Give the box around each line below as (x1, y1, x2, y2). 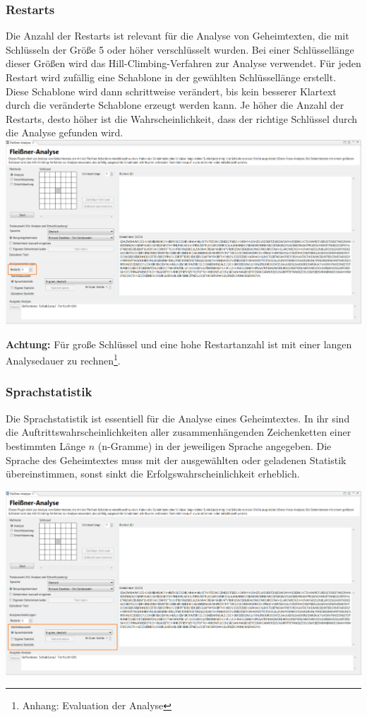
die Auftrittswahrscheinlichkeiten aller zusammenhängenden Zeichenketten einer (6, 425, 351, 439)
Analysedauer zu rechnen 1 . (6, 351, 121, 367)
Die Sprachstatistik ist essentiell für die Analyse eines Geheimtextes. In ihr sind (6, 410, 350, 425)
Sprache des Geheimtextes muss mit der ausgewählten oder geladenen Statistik (6, 452, 347, 467)
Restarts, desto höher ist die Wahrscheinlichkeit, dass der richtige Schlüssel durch (6, 111, 358, 126)
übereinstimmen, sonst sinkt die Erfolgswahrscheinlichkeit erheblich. (6, 466, 300, 481)
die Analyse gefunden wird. (6, 125, 124, 140)
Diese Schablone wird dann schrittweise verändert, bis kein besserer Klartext (6, 83, 337, 98)
